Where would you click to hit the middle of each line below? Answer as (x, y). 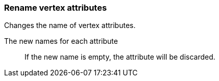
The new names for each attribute (61, 41)
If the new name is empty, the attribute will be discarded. (120, 57)
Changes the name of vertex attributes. (70, 25)
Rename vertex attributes (56, 8)
